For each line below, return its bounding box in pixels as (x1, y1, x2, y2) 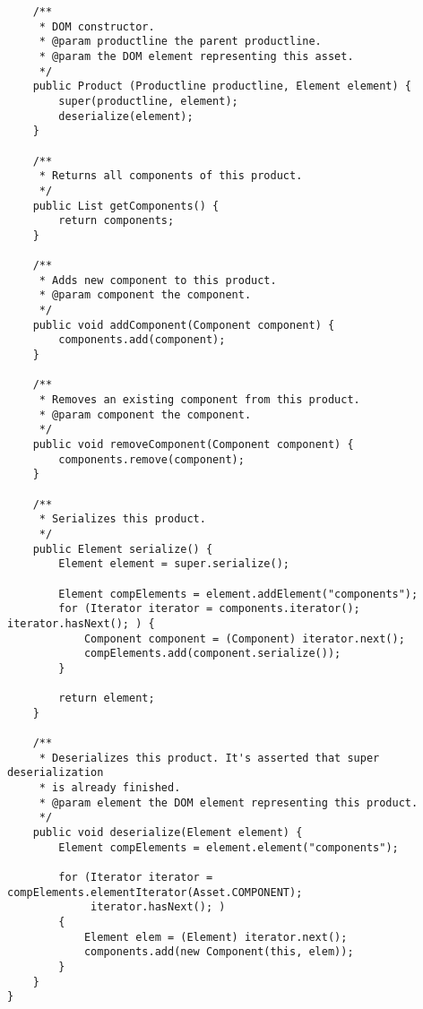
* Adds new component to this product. (39, 273, 277, 287)
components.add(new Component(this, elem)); (83, 945, 354, 959)
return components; (58, 214, 175, 228)
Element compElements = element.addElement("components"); (58, 587, 419, 600)
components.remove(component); (58, 453, 245, 466)
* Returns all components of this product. (39, 169, 303, 183)
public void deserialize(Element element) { (32, 826, 303, 840)
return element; (58, 692, 155, 705)
